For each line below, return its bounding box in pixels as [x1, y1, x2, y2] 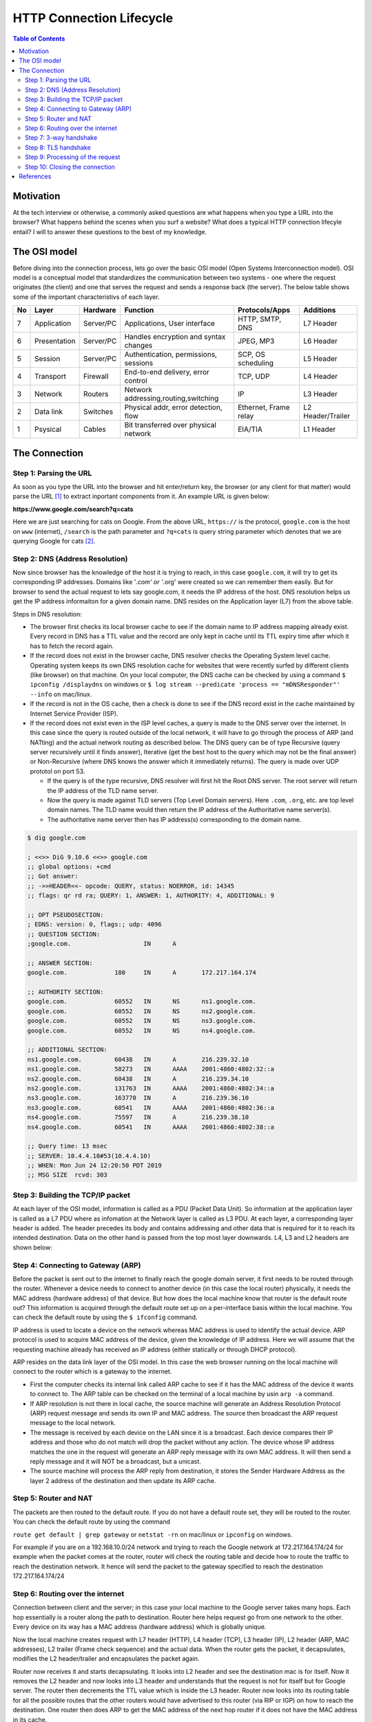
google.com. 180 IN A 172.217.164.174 [27, 968, 256, 977]
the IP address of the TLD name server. [47, 786, 158, 795]
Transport [34, 372, 67, 382]
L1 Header [303, 424, 336, 434]
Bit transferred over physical [124, 420, 217, 430]
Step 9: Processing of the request [25, 153, 121, 161]
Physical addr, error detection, [124, 403, 223, 413]
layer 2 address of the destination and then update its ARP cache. [30, 1476, 216, 1484]
